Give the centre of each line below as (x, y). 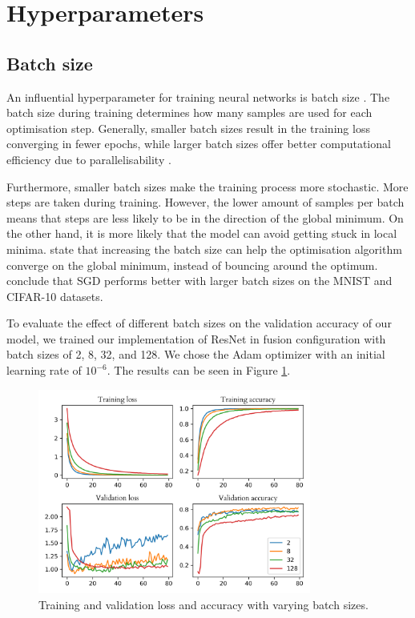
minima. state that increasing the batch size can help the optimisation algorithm (204, 249)
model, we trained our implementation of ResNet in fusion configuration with (196, 338)
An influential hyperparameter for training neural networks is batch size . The (198, 96)
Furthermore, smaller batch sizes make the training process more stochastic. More (207, 186)
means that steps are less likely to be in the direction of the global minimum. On (205, 217)
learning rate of (44, 370)
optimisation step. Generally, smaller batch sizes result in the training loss (188, 128)
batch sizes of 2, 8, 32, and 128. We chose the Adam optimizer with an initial (196, 354)
